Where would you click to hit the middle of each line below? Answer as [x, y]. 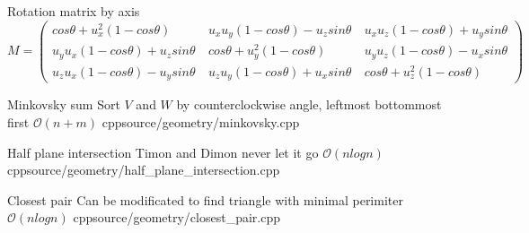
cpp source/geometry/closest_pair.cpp [176, 217]
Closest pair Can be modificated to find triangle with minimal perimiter [205, 199]
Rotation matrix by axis [74, 11]
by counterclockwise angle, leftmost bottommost [309, 104]
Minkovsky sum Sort [64, 104]
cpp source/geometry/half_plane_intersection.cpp [144, 170]
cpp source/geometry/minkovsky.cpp [201, 121]
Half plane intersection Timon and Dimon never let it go [163, 152]
